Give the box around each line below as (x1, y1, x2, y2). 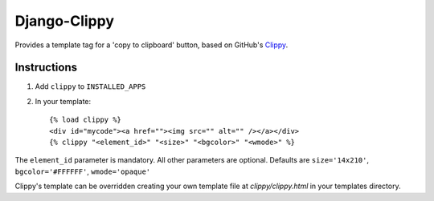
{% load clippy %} (49, 115, 122, 124)
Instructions (14, 61, 78, 74)
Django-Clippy (14, 12, 114, 30)
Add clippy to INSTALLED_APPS (35, 82, 146, 91)
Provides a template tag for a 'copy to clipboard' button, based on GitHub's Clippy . (14, 40, 289, 50)
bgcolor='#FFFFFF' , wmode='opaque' (14, 167, 151, 176)
